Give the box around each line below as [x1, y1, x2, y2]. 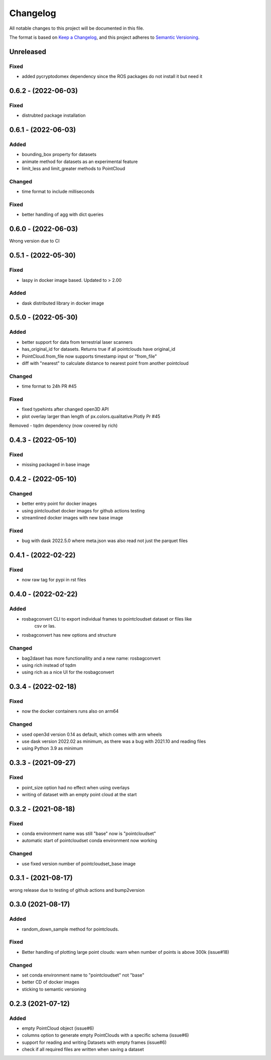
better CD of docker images [22, 979, 80, 985]
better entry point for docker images [22, 501, 97, 507]
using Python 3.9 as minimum [22, 745, 83, 751]
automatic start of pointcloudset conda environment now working [22, 838, 158, 844]
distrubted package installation [22, 112, 86, 118]
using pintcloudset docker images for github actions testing [22, 507, 145, 513]
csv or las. [34, 623, 56, 629]
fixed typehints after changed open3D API [22, 406, 109, 412]
